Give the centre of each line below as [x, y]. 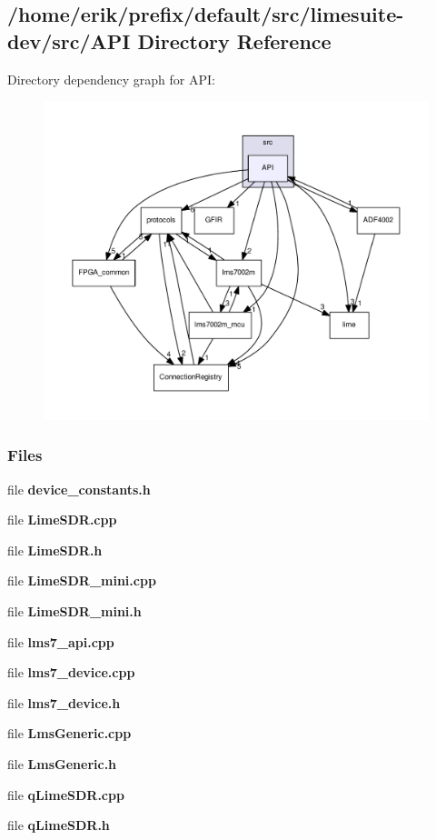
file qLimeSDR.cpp [66, 794]
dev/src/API [69, 40]
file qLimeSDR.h [59, 825]
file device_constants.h [79, 489]
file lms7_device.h [64, 702]
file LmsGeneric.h [62, 764]
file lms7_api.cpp [61, 641]
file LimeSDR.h [55, 550]
